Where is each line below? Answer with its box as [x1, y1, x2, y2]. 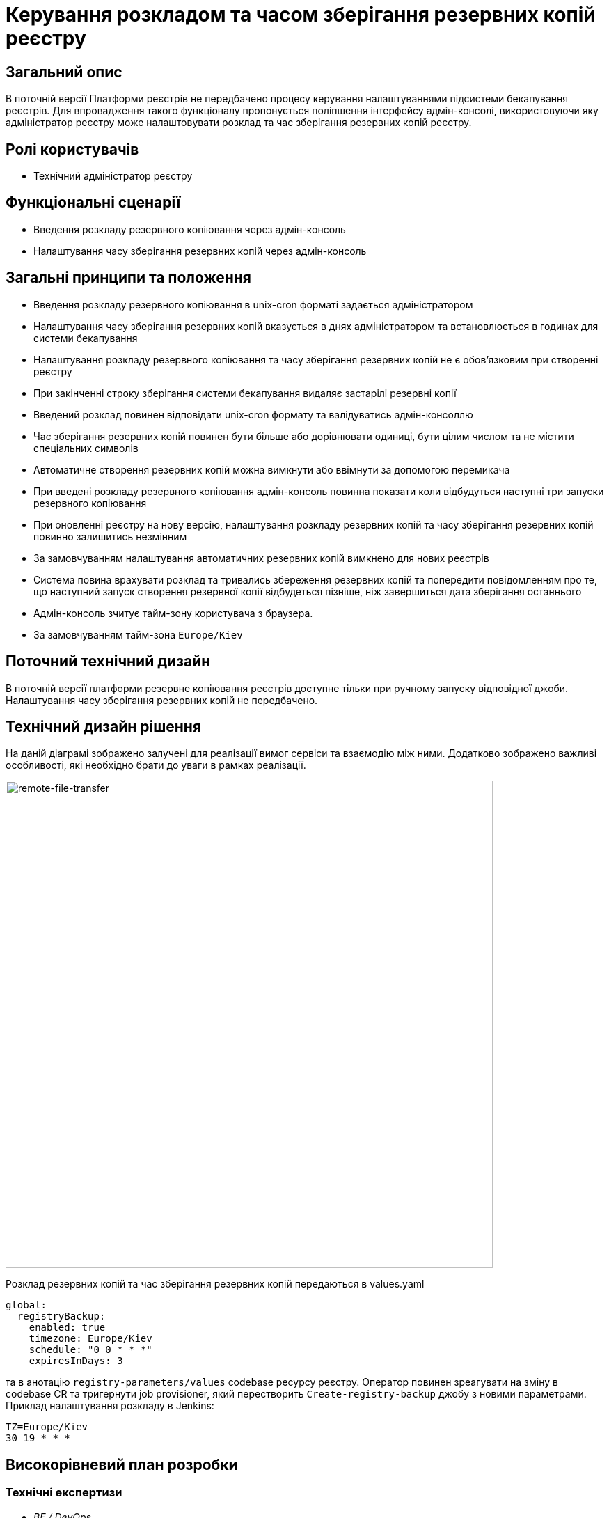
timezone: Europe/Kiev [29, 1333, 152, 1345]
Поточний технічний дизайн [6, 652, 211, 671]
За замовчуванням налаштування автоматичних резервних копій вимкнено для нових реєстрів [33, 551, 489, 564]
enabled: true [29, 1322, 106, 1333]
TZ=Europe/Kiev [6, 1421, 88, 1433]
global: [6, 1299, 47, 1311]
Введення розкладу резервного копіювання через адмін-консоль [33, 223, 346, 235]
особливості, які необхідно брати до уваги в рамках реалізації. [6, 759, 306, 772]
